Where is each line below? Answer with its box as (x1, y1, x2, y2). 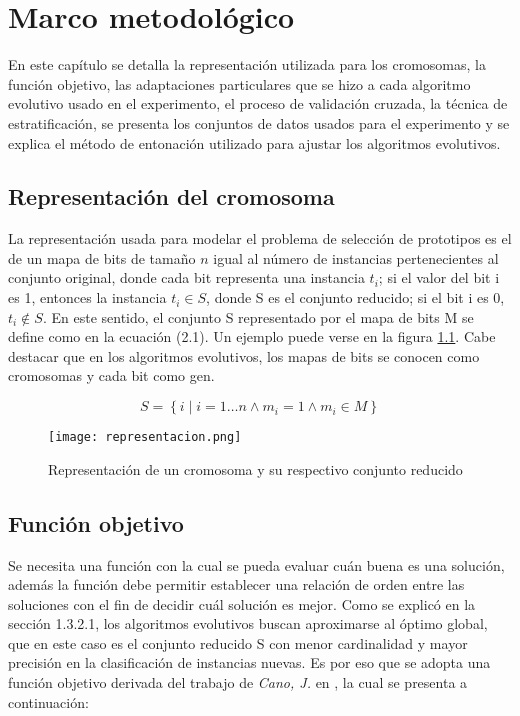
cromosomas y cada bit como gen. (8, 365, 215, 386)
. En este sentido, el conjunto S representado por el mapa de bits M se (42, 306, 474, 327)
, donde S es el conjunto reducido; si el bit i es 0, (206, 287, 505, 308)
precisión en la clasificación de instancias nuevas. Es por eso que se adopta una (8, 652, 491, 673)
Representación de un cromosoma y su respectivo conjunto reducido (48, 458, 463, 479)
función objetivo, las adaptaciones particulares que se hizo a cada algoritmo (8, 73, 471, 94)
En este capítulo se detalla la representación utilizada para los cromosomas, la (8, 54, 486, 75)
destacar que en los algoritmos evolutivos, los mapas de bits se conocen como (8, 345, 480, 366)
